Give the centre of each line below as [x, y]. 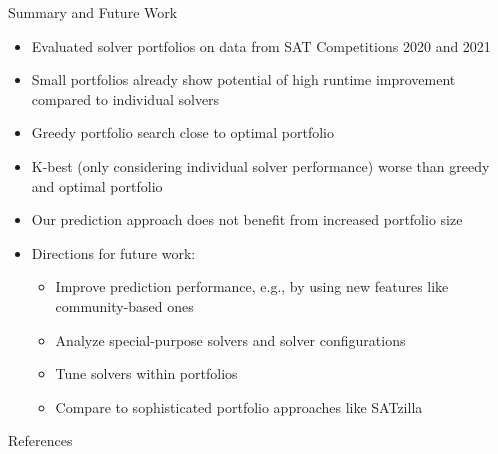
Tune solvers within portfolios [146, 373]
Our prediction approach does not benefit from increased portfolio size [247, 219]
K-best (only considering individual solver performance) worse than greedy [260, 165]
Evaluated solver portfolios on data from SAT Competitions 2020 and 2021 [261, 45]
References [40, 440]
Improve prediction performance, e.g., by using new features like [252, 286]
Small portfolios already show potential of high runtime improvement [243, 79]
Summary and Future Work [93, 12]
